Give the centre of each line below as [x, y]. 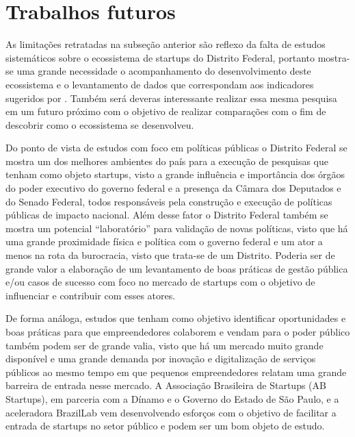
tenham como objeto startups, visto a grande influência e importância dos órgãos [175, 174]
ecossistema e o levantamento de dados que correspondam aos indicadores [160, 84]
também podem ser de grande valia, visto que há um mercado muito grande [165, 345]
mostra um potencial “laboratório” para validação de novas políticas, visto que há [177, 228]
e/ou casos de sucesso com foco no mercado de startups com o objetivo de [160, 282]
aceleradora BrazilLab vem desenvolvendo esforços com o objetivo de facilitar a [171, 412]
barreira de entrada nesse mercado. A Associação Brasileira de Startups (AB [166, 385]
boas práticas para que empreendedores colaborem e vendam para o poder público [178, 332]
